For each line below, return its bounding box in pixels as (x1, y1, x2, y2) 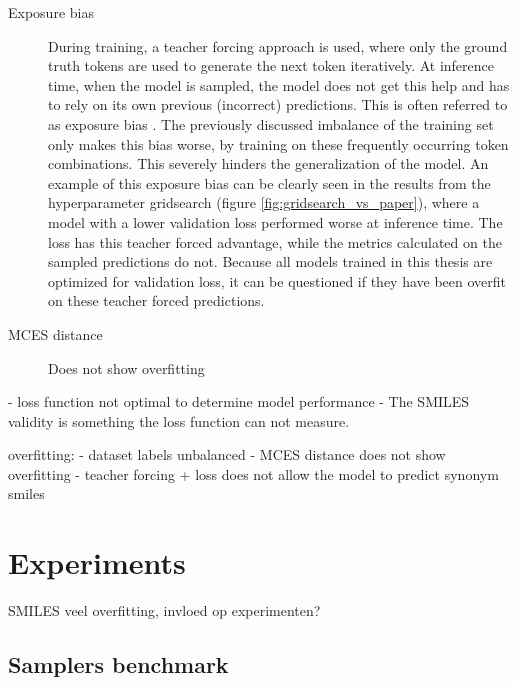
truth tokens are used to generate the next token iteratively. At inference (48, 55, 494, 76)
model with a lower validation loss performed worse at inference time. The (48, 211, 503, 232)
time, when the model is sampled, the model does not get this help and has (48, 74, 510, 95)
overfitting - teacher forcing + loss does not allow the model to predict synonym (8, 463, 499, 484)
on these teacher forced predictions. (48, 290, 265, 311)
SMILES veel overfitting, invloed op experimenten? (8, 600, 321, 621)
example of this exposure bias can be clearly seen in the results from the (48, 172, 491, 193)
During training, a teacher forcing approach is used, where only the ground (48, 35, 508, 56)
